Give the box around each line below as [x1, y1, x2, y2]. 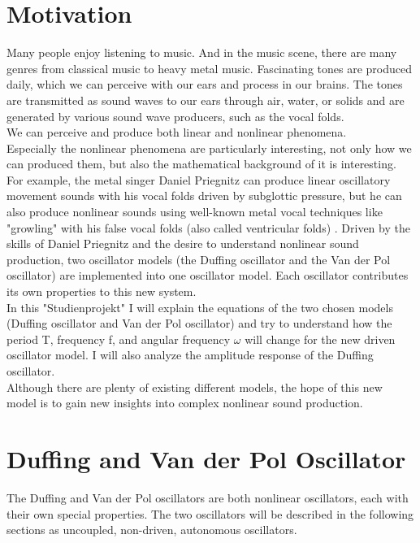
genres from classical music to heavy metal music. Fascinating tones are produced [6, 59, 412, 76]
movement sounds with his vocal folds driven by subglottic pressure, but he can [6, 187, 402, 204]
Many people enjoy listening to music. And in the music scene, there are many [6, 44, 397, 61]
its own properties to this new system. [6, 283, 197, 300]
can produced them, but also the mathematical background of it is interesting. [6, 155, 396, 172]
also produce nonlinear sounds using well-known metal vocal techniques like [6, 203, 383, 220]
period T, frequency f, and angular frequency [6, 330, 231, 347]
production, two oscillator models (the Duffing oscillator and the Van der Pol [6, 250, 391, 267]
